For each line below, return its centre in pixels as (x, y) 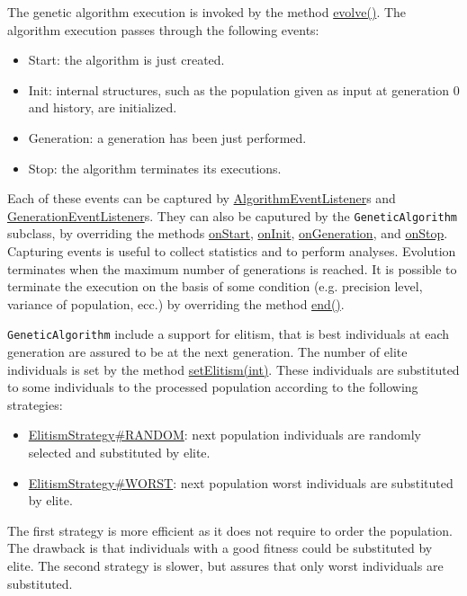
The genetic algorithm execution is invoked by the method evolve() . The (207, 12)
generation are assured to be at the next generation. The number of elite (207, 352)
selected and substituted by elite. (119, 452)
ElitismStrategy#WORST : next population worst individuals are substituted (241, 482)
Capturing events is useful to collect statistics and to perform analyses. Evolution (232, 251)
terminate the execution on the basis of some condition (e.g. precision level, (215, 286)
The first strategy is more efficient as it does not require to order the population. (230, 530)
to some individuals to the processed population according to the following (213, 387)
